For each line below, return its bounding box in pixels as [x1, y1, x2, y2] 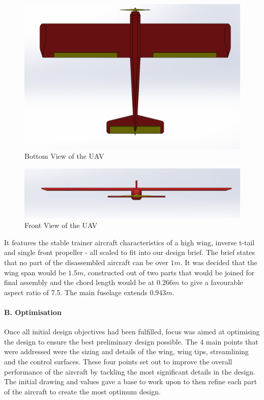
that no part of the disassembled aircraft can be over [4, 256, 168, 267]
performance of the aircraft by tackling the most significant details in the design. [4, 366, 255, 377]
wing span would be [4, 267, 66, 277]
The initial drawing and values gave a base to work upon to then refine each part [4, 376, 257, 387]
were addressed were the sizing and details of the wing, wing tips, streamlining [4, 346, 249, 357]
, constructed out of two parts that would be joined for [83, 267, 255, 277]
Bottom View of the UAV [24, 151, 104, 161]
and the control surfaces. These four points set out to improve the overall [4, 356, 232, 366]
